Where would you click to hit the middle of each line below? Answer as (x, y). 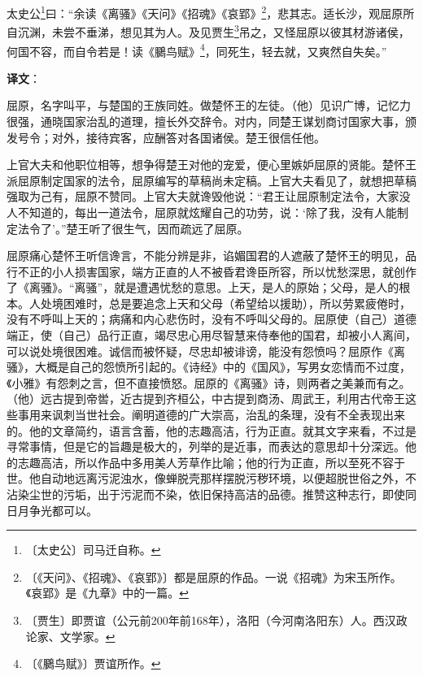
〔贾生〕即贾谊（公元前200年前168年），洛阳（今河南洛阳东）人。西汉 (211, 620)
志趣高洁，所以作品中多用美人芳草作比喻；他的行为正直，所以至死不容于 (211, 462)
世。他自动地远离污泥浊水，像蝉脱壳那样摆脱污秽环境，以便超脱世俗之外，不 (211, 478)
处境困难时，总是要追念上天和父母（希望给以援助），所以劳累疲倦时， (225, 303)
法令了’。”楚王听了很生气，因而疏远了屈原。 (133, 228)
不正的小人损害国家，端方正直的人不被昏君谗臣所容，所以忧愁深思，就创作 (217, 271)
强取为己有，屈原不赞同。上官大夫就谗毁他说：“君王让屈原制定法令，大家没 (209, 196)
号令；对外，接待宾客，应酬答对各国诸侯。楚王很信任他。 (171, 137)
